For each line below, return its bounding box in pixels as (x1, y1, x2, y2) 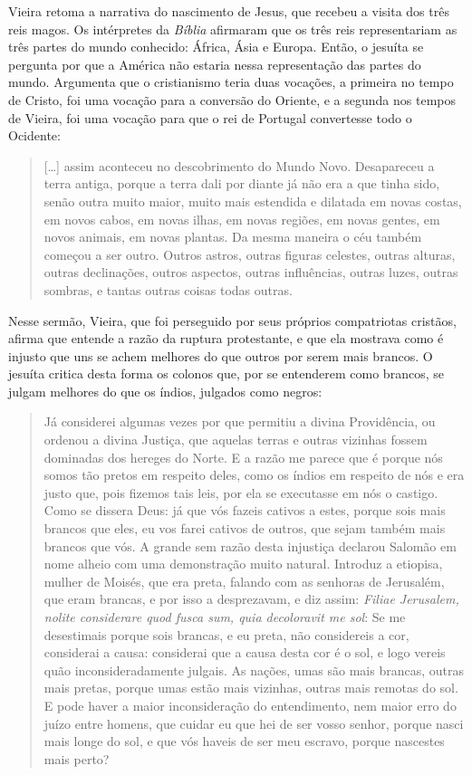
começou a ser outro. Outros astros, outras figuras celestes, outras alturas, (43, 244, 456, 263)
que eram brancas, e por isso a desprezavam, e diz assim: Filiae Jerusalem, (43, 589, 459, 608)
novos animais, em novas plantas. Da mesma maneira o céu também (43, 227, 422, 246)
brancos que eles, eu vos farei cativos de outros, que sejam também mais (43, 519, 446, 538)
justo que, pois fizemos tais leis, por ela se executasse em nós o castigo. (43, 483, 438, 502)
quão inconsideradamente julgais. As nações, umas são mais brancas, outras (43, 660, 464, 679)
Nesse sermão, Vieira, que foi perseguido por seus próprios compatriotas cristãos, (8, 311, 457, 330)
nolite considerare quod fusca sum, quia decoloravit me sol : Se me (43, 608, 406, 626)
